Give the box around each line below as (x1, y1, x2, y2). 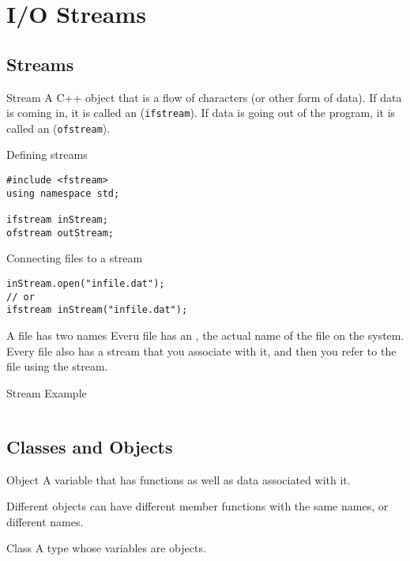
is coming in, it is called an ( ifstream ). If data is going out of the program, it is (6, 104, 396, 121)
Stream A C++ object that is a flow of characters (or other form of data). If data (6, 88, 402, 105)
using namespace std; (6, 187, 120, 199)
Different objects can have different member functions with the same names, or (6, 498, 389, 514)
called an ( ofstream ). (6, 119, 111, 136)
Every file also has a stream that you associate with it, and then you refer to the (6, 342, 397, 359)
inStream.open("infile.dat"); (6, 277, 165, 289)
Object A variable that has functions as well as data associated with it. (6, 471, 351, 488)
